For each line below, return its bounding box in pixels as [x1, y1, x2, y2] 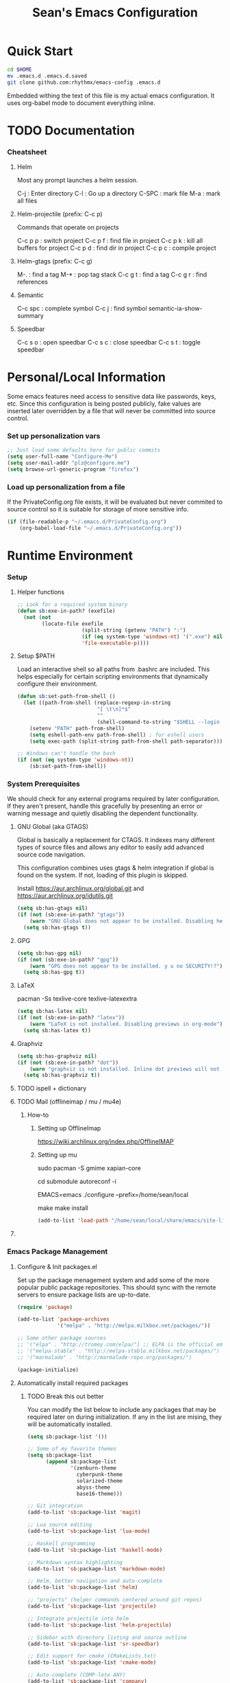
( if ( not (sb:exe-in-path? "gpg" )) [16, 956, 119, 963]
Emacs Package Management [7, 1247, 108, 1257]
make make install [37, 1204, 88, 1212]
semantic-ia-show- [148, 304, 203, 313]
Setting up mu [37, 1151, 77, 1159]
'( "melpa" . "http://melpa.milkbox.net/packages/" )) [57, 1323, 211, 1330]
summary [16, 312, 44, 320]
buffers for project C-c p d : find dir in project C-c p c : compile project [16, 244, 217, 252]
